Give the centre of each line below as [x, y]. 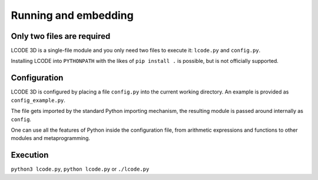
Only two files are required [61, 36]
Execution [30, 155]
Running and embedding [72, 15]
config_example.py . [38, 100]
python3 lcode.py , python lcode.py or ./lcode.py [80, 169]
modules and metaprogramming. [51, 138]
